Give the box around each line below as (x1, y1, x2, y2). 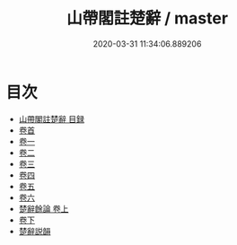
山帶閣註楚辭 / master (66, 8, 228, 29)
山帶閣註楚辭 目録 (18, 113, 84, 124)
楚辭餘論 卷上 (18, 203, 69, 214)
